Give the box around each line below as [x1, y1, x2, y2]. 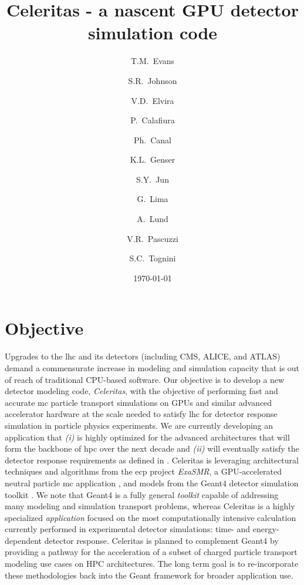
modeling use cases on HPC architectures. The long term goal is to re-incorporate [5, 557, 299, 570]
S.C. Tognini [129, 252, 176, 264]
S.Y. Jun [136, 173, 169, 185]
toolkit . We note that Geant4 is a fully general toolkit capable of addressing [5, 488, 279, 500]
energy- [252, 523, 279, 535]
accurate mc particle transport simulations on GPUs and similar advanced [5, 396, 272, 408]
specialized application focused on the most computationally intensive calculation [5, 511, 296, 523]
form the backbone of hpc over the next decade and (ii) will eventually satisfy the [5, 442, 299, 455]
